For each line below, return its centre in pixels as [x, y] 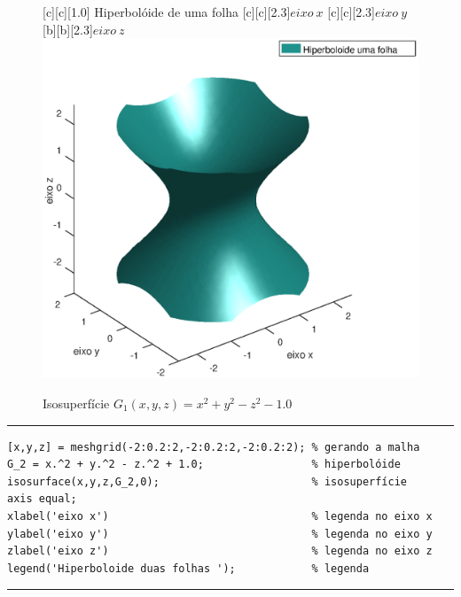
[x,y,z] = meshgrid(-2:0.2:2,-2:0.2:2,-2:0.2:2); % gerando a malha [214, 447]
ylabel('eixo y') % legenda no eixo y [220, 534]
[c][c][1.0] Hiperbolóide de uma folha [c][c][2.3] [167, 12]
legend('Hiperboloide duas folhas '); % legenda [188, 568]
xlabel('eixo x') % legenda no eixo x [220, 516]
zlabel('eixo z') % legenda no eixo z [220, 551]
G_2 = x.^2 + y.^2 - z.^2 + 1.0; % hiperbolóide [204, 465]
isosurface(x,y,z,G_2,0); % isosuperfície [207, 481]
